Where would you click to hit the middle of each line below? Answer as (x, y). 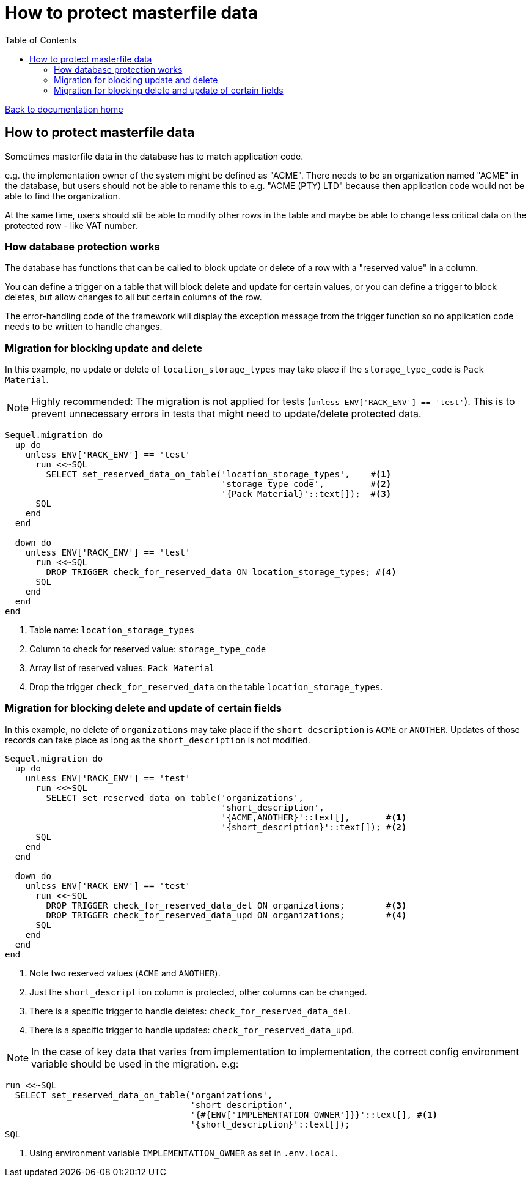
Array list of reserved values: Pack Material (122, 668)
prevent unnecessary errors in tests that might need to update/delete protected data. (226, 414)
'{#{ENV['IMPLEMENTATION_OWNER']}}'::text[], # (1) (314, 1114)
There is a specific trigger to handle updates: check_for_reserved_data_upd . (192, 1030)
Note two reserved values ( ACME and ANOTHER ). (125, 973)
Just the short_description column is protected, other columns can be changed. (198, 992)
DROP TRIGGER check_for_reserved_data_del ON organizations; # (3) (226, 905)
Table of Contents (41, 40)
